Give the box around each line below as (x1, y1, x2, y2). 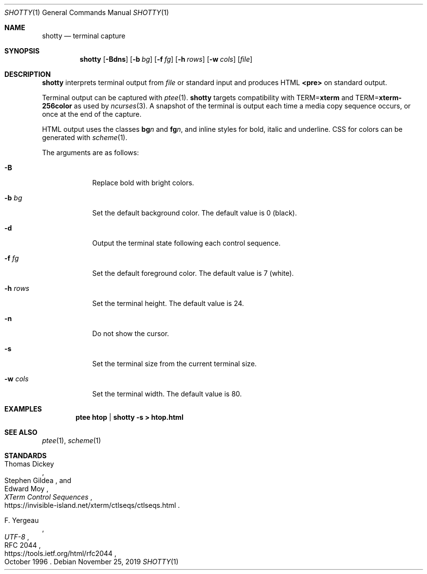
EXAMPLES (4, 405, 42, 413)
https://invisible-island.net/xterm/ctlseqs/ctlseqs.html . (4, 501, 180, 509)
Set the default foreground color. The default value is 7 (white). (92, 269, 294, 277)
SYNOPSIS (4, 47, 40, 55)
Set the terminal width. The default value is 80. (92, 390, 242, 398)
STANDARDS (4, 451, 47, 460)
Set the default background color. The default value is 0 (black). (92, 209, 297, 217)
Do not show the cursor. (92, 329, 169, 338)
